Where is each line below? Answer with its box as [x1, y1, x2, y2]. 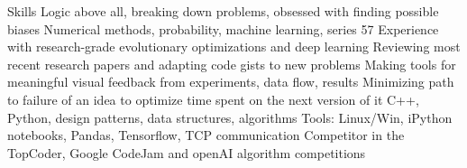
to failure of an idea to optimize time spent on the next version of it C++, [7, 89, 419, 108]
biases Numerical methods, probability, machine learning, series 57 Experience [7, 19, 439, 38]
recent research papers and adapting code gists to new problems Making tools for [7, 54, 456, 73]
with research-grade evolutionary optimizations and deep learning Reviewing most [7, 37, 461, 56]
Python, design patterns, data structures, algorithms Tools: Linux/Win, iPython [7, 107, 453, 126]
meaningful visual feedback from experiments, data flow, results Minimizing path [7, 72, 454, 91]
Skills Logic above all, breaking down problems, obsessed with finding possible [7, 2, 439, 20]
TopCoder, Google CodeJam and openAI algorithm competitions [7, 143, 366, 162]
